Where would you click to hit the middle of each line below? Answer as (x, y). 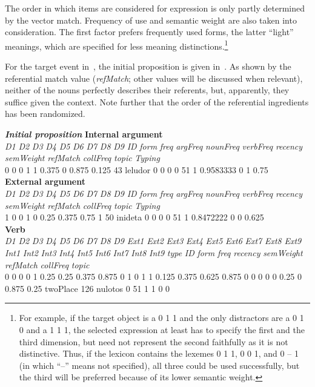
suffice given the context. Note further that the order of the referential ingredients (157, 101)
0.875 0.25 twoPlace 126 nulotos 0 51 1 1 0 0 (88, 288)
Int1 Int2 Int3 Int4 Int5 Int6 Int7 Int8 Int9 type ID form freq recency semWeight (154, 252)
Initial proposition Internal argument (84, 134)
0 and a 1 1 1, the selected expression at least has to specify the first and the (162, 329)
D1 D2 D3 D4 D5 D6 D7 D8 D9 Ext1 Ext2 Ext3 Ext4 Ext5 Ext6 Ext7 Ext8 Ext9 (153, 241)
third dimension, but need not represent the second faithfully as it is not (154, 341)
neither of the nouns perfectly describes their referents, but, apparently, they (147, 90)
